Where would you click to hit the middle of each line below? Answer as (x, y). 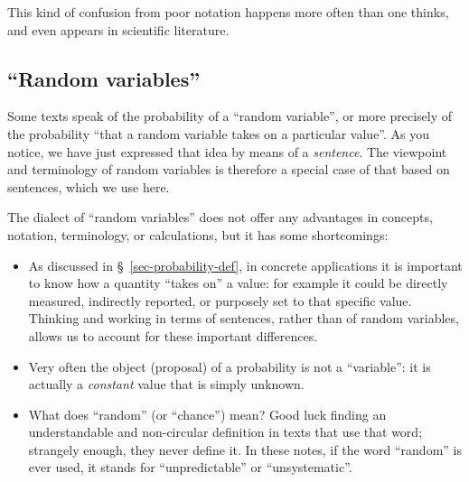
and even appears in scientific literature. (118, 29)
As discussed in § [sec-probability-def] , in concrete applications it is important (245, 265)
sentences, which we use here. (89, 186)
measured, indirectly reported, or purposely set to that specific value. (220, 300)
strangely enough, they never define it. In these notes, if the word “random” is (245, 449)
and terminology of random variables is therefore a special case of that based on (229, 169)
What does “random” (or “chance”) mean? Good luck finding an (207, 414)
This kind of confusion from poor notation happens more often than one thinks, (228, 12)
